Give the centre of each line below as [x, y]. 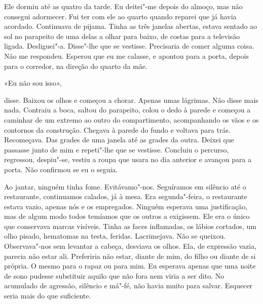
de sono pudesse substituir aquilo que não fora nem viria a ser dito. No [114, 275]
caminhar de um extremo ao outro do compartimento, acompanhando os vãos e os [131, 119]
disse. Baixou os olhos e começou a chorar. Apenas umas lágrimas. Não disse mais [131, 100]
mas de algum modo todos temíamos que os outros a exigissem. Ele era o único [127, 216]
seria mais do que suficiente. [48, 296]
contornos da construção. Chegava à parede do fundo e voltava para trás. [117, 129]
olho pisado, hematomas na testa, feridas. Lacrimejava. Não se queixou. [115, 236]
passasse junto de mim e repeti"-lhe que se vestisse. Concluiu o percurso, [117, 149]
